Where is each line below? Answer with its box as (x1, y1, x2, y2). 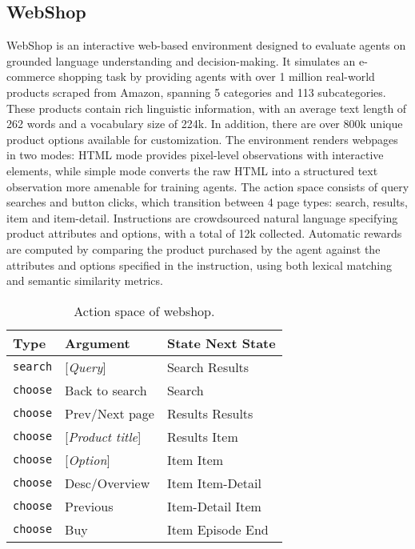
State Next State (166, 333, 276, 352)
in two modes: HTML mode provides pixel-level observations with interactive (6, 146, 384, 163)
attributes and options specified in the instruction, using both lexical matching (6, 256, 392, 273)
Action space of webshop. (74, 301, 215, 320)
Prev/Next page (65, 403, 154, 423)
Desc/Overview (65, 473, 150, 492)
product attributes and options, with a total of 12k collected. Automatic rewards (6, 225, 402, 242)
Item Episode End (166, 519, 269, 539)
